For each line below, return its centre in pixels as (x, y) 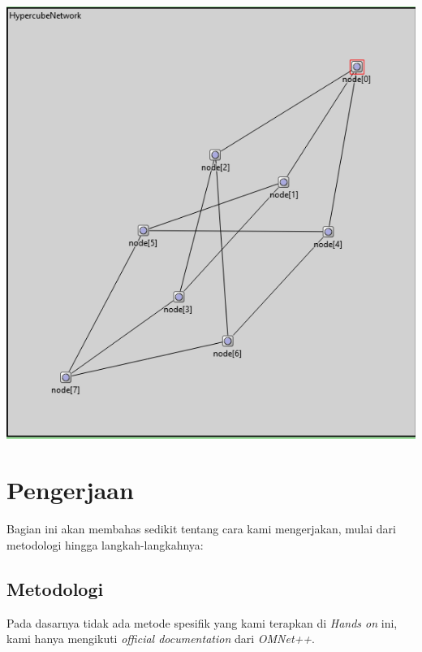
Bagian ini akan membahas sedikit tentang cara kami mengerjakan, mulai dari (201, 529)
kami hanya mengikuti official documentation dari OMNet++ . (161, 639)
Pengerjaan (70, 490)
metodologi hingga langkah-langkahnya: (105, 544)
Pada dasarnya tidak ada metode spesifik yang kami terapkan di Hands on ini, (202, 622)
